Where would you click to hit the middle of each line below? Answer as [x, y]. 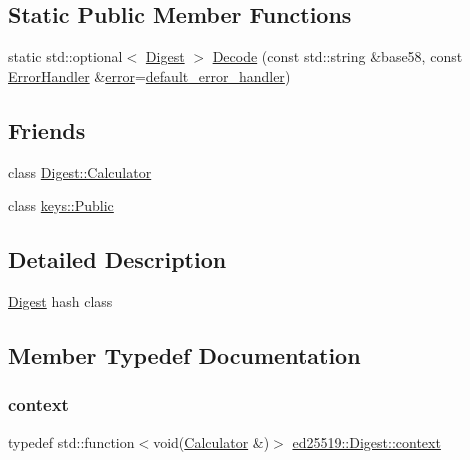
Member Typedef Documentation [184, 354]
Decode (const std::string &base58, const [337, 56]
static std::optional [65, 56]
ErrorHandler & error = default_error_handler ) [149, 75]
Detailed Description [117, 259]
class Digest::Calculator [80, 171]
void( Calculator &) [211, 441]
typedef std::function [71, 441]
